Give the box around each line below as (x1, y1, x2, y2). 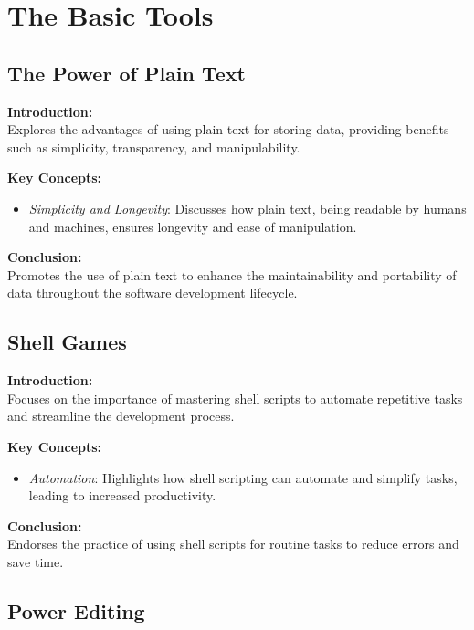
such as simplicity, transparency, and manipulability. (7, 137, 300, 156)
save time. (7, 551, 64, 571)
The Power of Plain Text (7, 58, 246, 87)
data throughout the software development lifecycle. (7, 283, 298, 302)
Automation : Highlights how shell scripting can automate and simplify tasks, (28, 467, 458, 487)
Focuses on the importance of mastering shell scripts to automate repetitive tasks (7, 388, 463, 407)
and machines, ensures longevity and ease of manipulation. (28, 216, 357, 236)
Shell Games (7, 328, 127, 356)
